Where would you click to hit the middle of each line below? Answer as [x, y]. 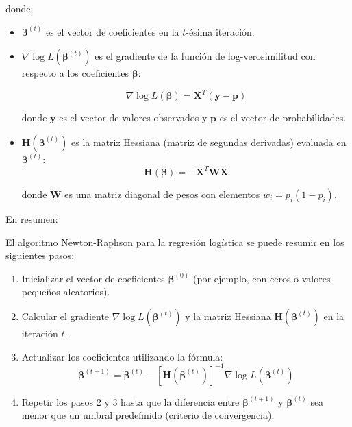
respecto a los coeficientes [75, 73]
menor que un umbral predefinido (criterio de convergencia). [148, 415]
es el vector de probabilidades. [283, 118]
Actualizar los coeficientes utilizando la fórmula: [122, 356]
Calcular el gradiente [65, 316]
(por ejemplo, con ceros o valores [262, 278]
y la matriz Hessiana [228, 316]
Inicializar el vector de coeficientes [93, 278]
